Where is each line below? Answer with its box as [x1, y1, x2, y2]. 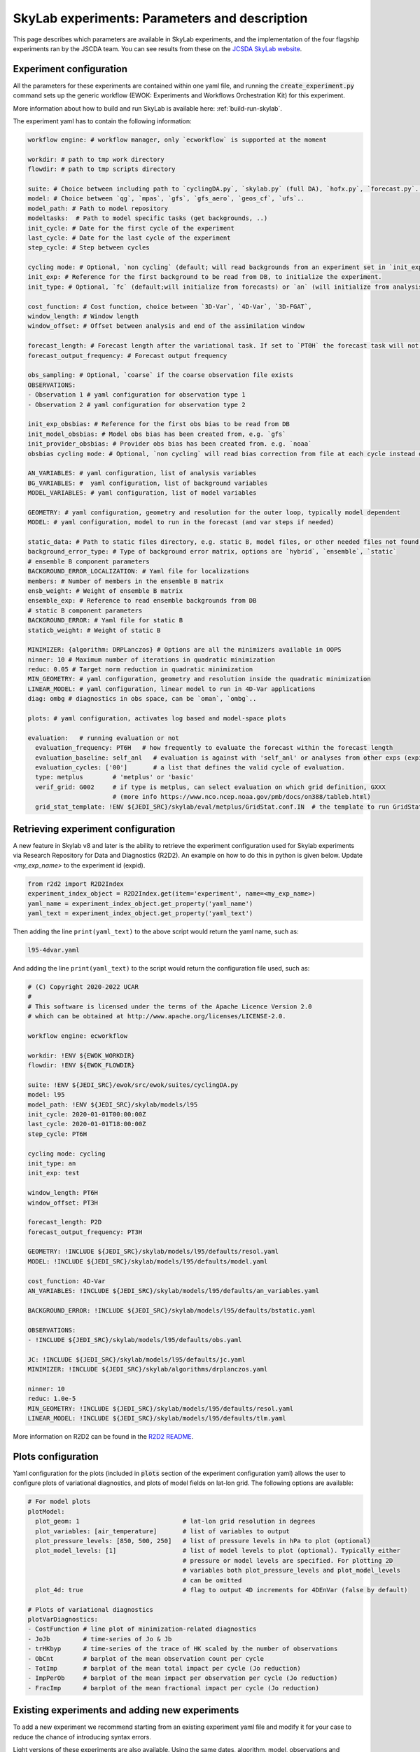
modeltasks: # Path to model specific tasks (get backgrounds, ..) [27, 214, 268, 222]
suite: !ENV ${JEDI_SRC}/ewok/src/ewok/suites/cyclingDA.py [27, 1081, 239, 1089]
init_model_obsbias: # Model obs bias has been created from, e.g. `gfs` [27, 430, 286, 438]
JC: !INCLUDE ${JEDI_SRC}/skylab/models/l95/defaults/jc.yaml [27, 1355, 246, 1363]
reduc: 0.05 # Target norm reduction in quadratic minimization [27, 666, 253, 673]
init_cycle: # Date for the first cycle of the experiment [27, 224, 234, 232]
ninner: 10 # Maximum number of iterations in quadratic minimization [27, 655, 276, 664]
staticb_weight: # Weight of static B [27, 626, 161, 634]
